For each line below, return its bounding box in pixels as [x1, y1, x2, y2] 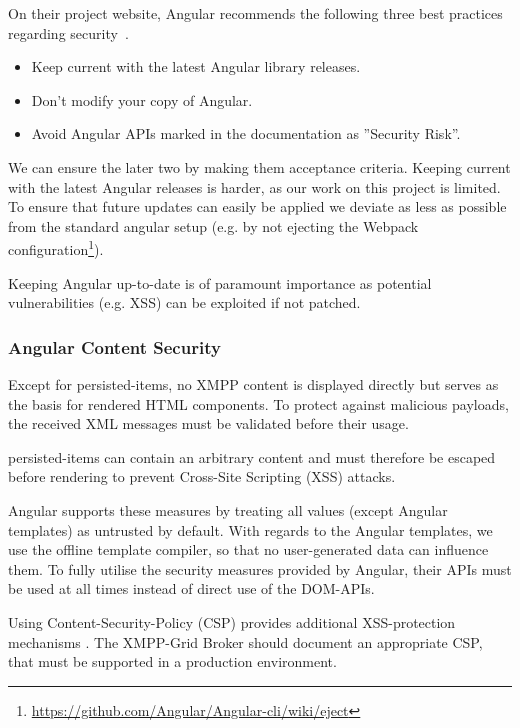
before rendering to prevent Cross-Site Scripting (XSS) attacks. [8, 466, 396, 487]
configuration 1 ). [8, 236, 104, 259]
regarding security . [8, 22, 129, 43]
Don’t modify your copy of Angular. [31, 89, 253, 110]
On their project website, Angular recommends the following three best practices [8, 3, 503, 23]
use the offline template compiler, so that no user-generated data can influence [8, 539, 489, 560]
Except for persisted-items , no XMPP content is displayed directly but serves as [8, 374, 499, 394]
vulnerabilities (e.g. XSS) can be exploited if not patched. [8, 292, 361, 313]
